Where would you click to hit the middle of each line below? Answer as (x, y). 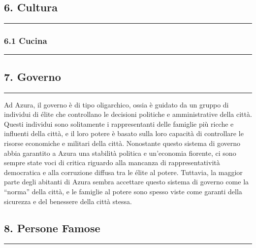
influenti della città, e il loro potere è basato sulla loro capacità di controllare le (124, 133)
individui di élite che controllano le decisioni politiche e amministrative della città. (128, 114)
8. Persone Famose (52, 228)
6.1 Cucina (26, 41)
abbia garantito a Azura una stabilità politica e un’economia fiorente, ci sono (120, 153)
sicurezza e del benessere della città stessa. (68, 201)
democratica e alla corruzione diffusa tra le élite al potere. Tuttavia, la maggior (123, 172)
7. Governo (32, 76)
